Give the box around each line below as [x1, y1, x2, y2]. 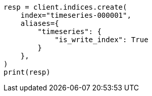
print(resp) [4, 68, 50, 76]
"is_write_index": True [55, 36, 148, 44]
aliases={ [20, 19, 59, 27]
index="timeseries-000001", [20, 11, 131, 19]
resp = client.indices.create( [4, 3, 127, 11]
